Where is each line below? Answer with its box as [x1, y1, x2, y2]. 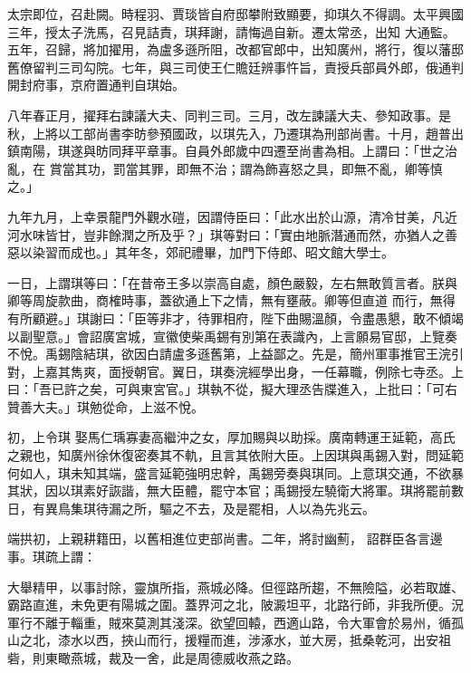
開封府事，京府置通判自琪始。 [7, 75, 185, 94]
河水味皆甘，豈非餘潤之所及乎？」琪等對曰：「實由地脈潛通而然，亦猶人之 [7, 225, 445, 244]
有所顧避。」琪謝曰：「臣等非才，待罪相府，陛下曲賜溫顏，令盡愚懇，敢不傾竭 [7, 308, 464, 327]
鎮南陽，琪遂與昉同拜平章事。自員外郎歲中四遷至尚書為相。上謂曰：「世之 [7, 141, 445, 160]
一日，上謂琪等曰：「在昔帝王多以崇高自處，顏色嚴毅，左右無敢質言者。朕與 [7, 273, 457, 292]
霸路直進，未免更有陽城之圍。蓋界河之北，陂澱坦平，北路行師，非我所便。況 [7, 595, 464, 614]
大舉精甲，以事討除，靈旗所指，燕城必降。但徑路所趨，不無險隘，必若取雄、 [7, 577, 464, 596]
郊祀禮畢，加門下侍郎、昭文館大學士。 [165, 243, 394, 262]
